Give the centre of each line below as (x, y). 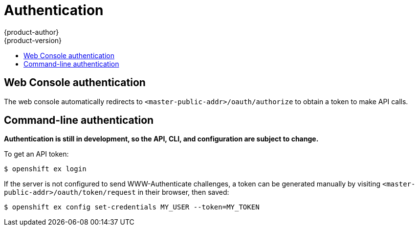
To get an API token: (36, 154)
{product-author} (32, 32)
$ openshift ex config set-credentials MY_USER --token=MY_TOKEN (132, 207)
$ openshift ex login (45, 169)
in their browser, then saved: (183, 192)
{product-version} (33, 40)
